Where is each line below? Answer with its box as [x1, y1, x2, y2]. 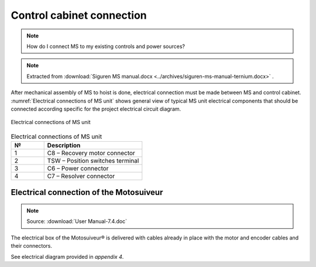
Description [47, 141, 81, 149]
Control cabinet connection [11, 9, 147, 22]
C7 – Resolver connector [47, 172, 115, 180]
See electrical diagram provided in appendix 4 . [11, 253, 124, 260]
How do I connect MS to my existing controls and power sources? [26, 43, 186, 50]
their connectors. [11, 242, 53, 249]
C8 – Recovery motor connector [47, 149, 136, 158]
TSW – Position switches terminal [47, 157, 139, 165]
